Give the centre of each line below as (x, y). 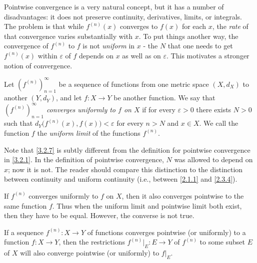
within (47, 55)
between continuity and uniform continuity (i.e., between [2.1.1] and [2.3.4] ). (121, 179)
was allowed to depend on (213, 159)
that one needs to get (200, 46)
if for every (159, 109)
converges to (139, 26)
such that (18, 123)
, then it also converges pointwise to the (183, 195)
